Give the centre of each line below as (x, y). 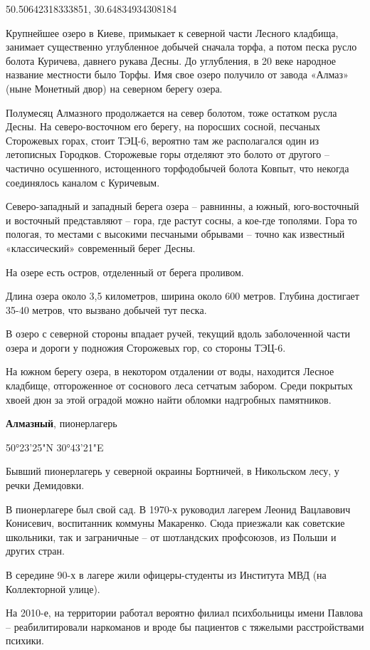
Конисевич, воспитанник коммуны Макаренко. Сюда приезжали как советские (175, 523)
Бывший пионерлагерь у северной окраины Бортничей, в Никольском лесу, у (173, 471)
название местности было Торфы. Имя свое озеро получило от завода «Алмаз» (177, 74)
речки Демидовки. (45, 485)
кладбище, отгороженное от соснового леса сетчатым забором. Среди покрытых (179, 386)
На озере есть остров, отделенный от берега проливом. (125, 272)
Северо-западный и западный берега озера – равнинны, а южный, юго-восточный (183, 206)
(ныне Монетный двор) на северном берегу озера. (114, 88)
